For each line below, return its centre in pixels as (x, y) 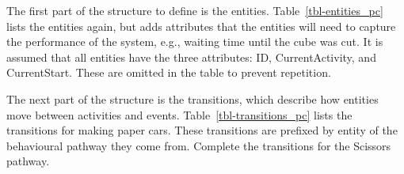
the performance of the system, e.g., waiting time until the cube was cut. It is (195, 42)
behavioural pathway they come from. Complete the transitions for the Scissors (199, 145)
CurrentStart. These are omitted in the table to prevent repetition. (169, 72)
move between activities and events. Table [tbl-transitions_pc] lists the (179, 114)
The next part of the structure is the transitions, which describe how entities (192, 98)
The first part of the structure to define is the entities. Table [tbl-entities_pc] (195, 10)
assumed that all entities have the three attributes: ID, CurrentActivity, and (191, 57)
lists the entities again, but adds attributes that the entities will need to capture (201, 26)
